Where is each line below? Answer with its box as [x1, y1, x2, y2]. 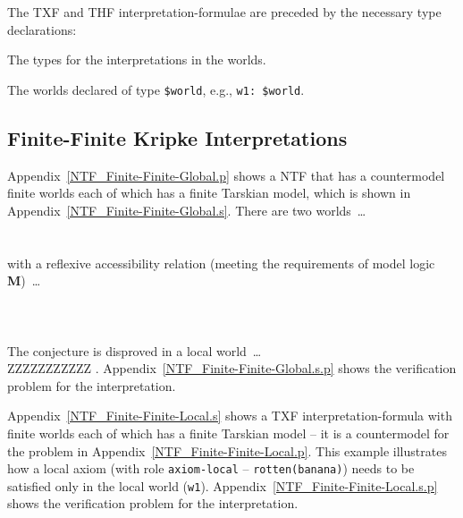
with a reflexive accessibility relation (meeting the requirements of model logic [7, 253, 435, 272]
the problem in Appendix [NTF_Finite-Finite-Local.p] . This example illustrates [7, 441, 447, 460]
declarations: [7, 20, 77, 38]
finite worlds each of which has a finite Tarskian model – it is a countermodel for [7, 423, 450, 442]
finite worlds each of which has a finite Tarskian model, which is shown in [7, 183, 411, 202]
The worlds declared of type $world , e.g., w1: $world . [7, 80, 305, 98]
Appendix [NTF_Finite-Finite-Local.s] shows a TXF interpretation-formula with [7, 406, 452, 425]
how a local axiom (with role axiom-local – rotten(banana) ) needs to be [7, 459, 415, 478]
